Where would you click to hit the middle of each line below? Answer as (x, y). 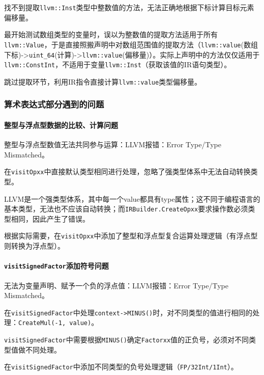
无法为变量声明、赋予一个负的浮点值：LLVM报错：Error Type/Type (116, 285)
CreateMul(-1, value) (55, 323)
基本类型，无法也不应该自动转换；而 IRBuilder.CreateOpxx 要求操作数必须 (126, 209)
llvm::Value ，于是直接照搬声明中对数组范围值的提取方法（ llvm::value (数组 (131, 44)
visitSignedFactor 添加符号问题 (56, 266)
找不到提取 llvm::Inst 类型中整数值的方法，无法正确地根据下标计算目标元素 (129, 7)
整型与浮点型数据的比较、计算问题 (61, 125)
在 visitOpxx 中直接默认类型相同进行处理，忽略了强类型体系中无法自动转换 (127, 171)
